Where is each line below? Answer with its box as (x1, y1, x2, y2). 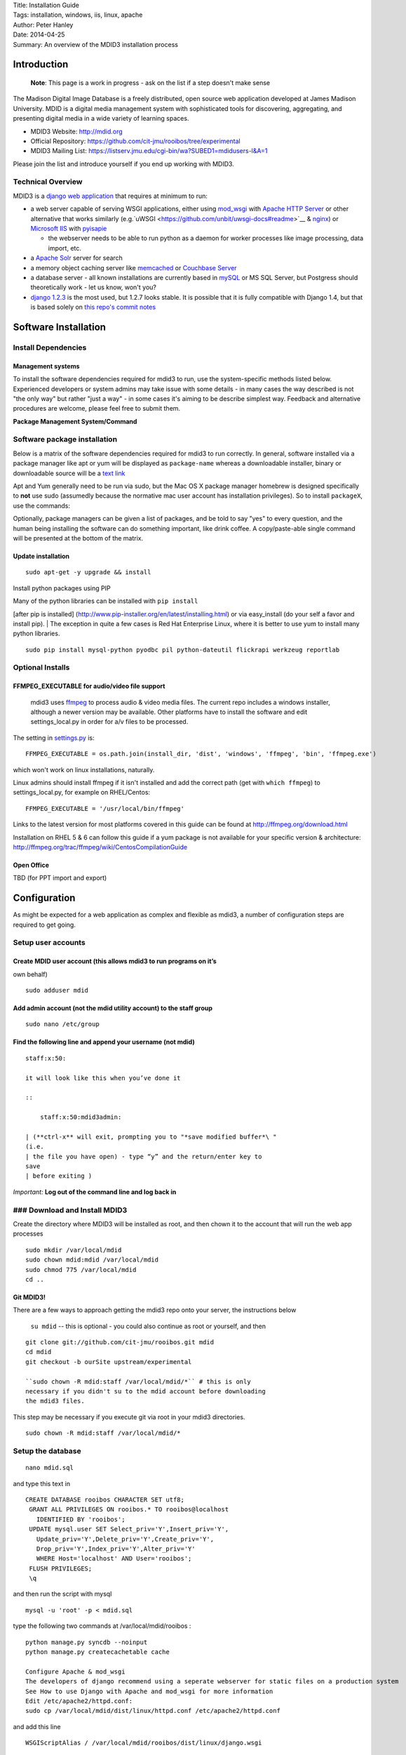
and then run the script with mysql (13, 1590, 112, 1598)
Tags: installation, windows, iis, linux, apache (13, 11, 143, 19)
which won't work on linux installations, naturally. (13, 765, 155, 774)
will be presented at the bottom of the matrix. (13, 534, 144, 542)
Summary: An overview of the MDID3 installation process (13, 40, 179, 48)
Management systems (13, 362, 80, 370)
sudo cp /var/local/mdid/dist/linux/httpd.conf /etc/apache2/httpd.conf (25, 1707, 280, 1715)
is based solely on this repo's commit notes (30, 303, 156, 312)
